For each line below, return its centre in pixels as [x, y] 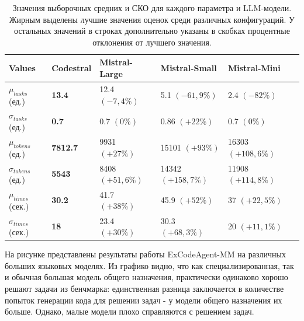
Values [22, 68]
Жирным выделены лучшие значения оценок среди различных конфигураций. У [152, 19]
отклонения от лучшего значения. [152, 42]
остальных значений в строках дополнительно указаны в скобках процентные [152, 31]
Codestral [72, 68]
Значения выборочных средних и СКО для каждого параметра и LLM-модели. [152, 8]
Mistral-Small [189, 68]
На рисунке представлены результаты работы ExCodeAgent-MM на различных [145, 254]
